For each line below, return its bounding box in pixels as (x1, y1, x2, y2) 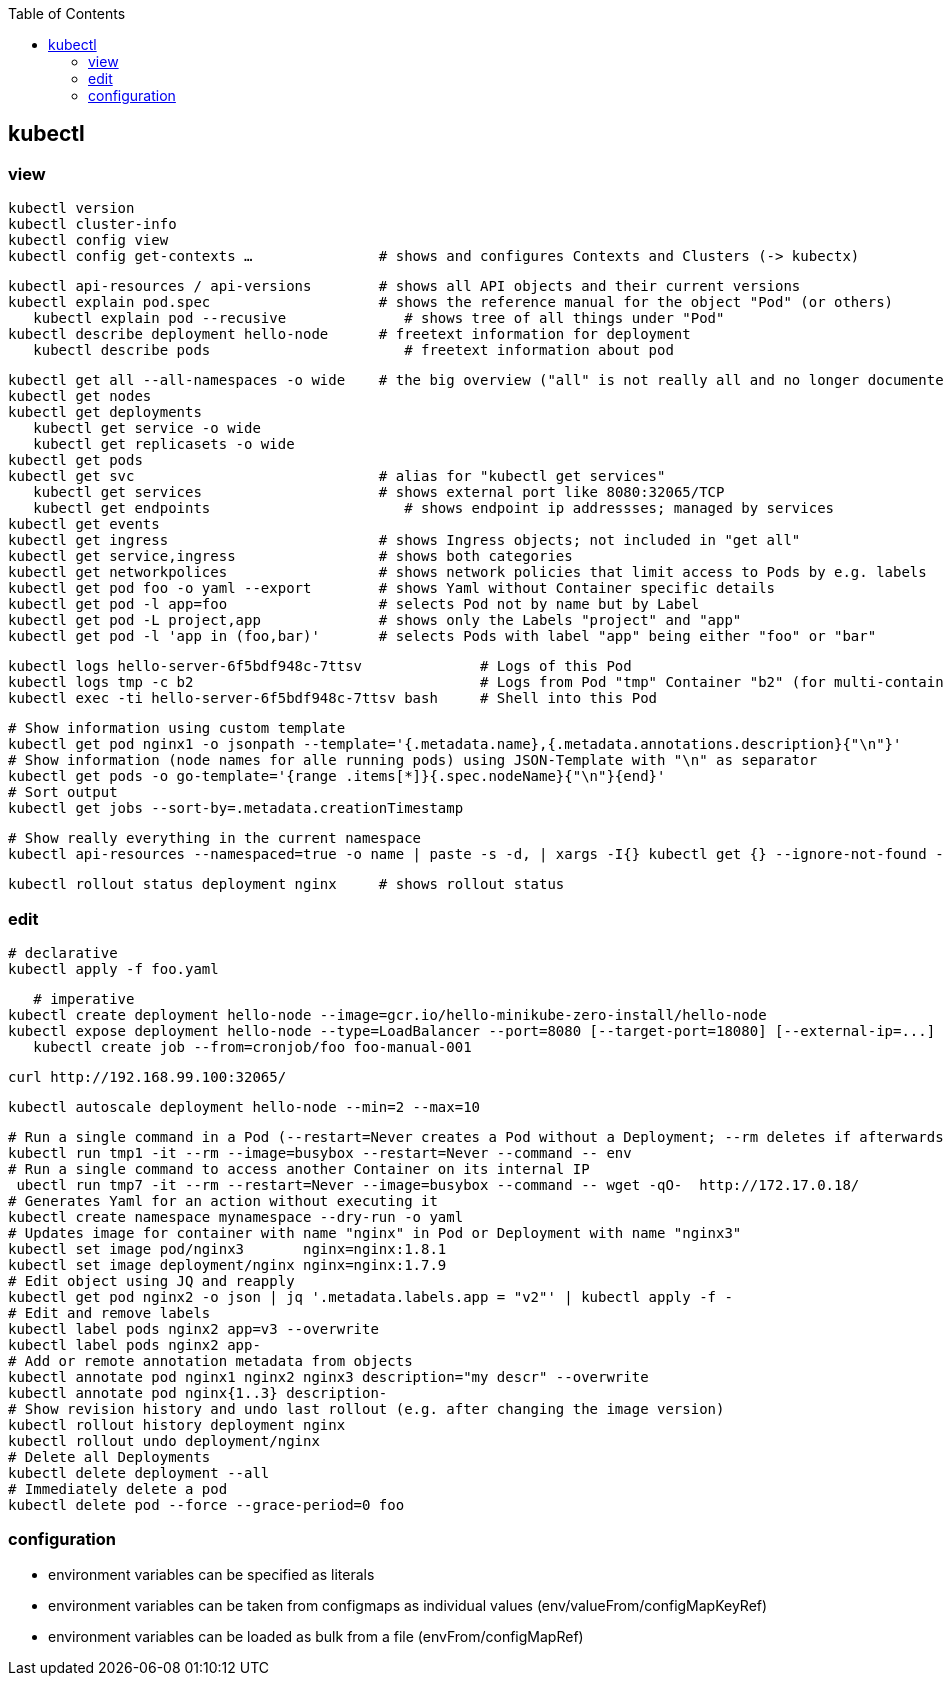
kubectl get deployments (8, 404, 202, 421)
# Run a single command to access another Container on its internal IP (8, 1160, 590, 1177)
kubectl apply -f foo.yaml (8, 960, 219, 977)
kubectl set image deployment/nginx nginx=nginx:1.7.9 (8, 1256, 447, 1273)
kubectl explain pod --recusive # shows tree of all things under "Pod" (33, 310, 725, 327)
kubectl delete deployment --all (8, 1464, 270, 1481)
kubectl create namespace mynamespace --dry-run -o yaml (8, 1208, 464, 1225)
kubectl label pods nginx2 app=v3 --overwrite (8, 1320, 379, 1337)
